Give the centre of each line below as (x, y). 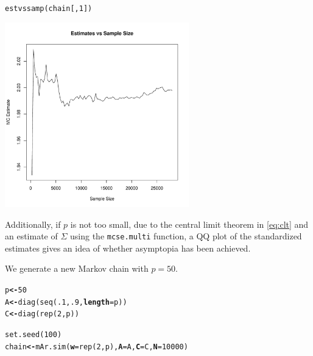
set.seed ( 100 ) (33, 335)
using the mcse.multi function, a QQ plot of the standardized (186, 236)
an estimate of (31, 236)
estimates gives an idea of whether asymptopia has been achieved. (128, 248)
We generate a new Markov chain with (77, 268)
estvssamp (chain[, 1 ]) (49, 9)
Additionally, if (33, 224)
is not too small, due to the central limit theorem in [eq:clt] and (189, 224)
